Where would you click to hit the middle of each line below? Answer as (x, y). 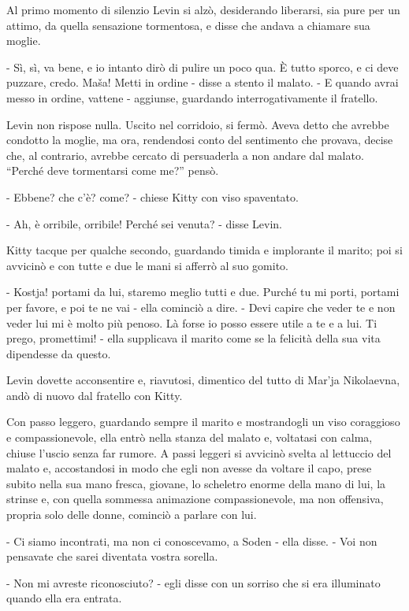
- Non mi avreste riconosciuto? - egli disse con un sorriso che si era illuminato (193, 582)
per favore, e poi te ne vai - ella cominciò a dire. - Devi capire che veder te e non (201, 307)
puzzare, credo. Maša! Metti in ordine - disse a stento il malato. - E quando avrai (203, 82)
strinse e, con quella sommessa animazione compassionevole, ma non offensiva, (195, 499)
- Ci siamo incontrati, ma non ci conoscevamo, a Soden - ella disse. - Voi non (192, 541)
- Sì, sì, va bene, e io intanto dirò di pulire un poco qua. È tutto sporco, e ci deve (203, 67)
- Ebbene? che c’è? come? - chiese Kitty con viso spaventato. (152, 196)
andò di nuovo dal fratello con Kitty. (95, 395)
